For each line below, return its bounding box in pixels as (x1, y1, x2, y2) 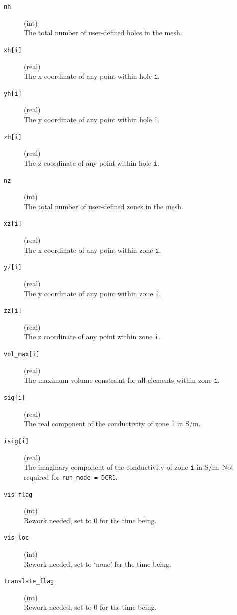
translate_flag (4, 578, 54, 585)
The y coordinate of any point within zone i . (24, 288, 161, 298)
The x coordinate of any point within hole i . (24, 71, 160, 81)
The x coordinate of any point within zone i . (24, 244, 161, 255)
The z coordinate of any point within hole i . (24, 157, 159, 168)
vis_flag (4, 491, 33, 498)
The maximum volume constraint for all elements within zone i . (24, 375, 220, 385)
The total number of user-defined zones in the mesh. (24, 201, 183, 211)
